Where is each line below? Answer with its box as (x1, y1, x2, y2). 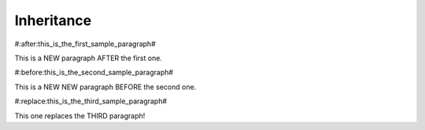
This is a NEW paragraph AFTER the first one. (14, 53, 163, 63)
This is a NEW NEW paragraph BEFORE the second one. (14, 82, 197, 92)
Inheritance (14, 12, 92, 29)
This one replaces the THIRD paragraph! (14, 110, 146, 121)
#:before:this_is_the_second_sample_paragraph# (14, 67, 173, 78)
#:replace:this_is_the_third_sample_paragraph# (14, 96, 168, 106)
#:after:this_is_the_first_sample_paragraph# (14, 39, 157, 49)
